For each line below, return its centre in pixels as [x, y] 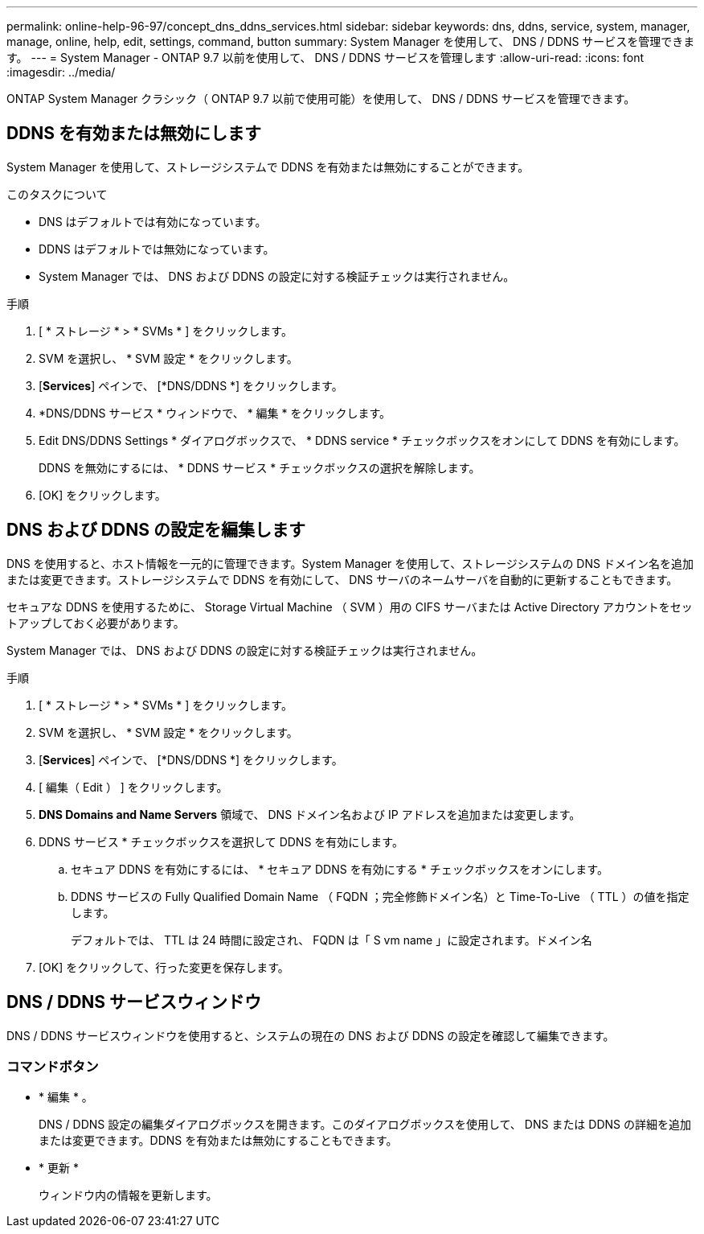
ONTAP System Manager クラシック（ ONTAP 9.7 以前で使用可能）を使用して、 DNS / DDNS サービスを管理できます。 [321, 99]
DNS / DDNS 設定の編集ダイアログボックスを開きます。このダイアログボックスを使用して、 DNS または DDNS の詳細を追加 [365, 1125]
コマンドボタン [53, 1066]
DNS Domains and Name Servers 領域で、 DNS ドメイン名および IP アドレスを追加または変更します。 [310, 814]
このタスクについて [57, 194]
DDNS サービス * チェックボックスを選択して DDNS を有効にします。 [221, 841]
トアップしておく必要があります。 [96, 623]
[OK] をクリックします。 [102, 495]
